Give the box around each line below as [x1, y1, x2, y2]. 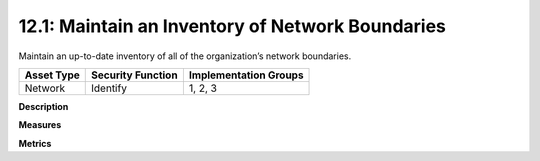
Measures [18, 119, 62, 131]
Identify [91, 81, 127, 95]
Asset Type [24, 68, 80, 82]
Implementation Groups [188, 68, 304, 82]
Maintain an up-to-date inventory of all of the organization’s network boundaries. [18, 50, 352, 62]
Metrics [18, 137, 52, 149]
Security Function [91, 68, 179, 82]
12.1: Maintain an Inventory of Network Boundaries [18, 15, 447, 37]
